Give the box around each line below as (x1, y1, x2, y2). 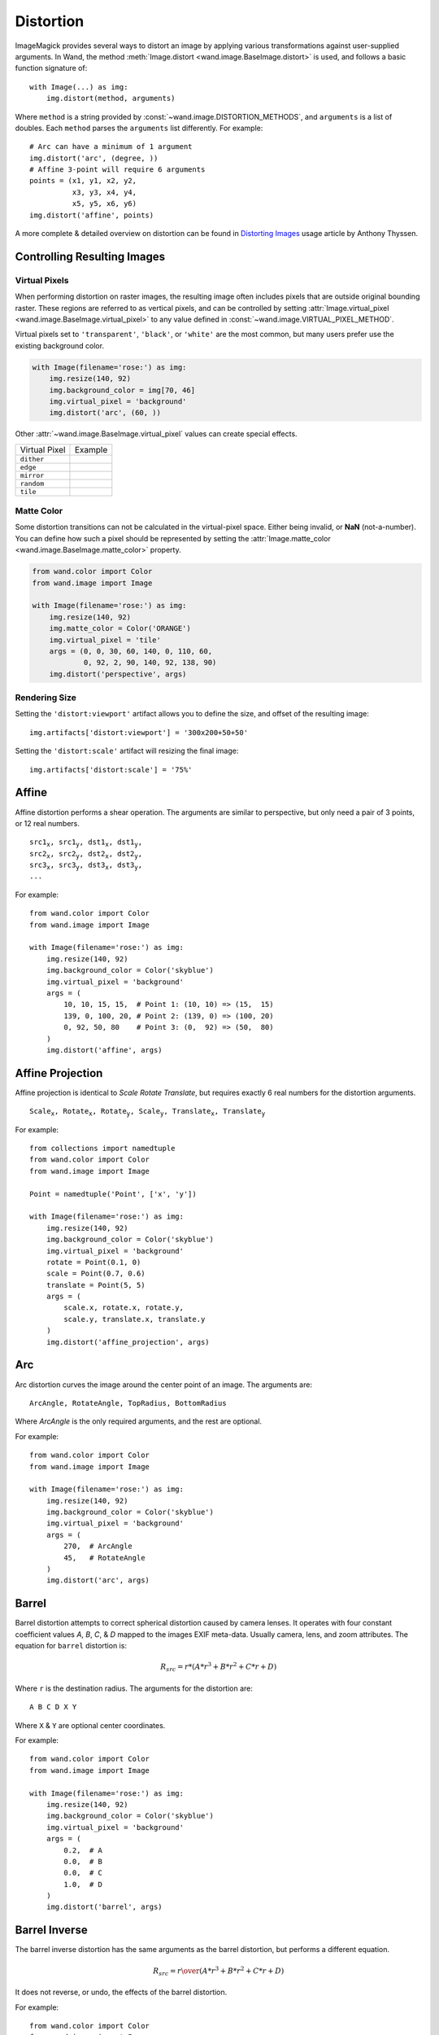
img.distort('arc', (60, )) (49, 408, 162, 418)
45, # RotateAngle (63, 1553, 146, 1562)
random (20, 479, 45, 488)
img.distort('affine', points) (29, 210, 154, 220)
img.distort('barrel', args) (46, 1902, 163, 1912)
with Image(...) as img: (29, 82, 128, 91)
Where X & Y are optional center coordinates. (15, 1720, 166, 1730)
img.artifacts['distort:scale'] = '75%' (29, 765, 193, 774)
